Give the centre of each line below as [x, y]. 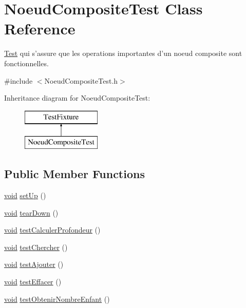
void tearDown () [31, 212]
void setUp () [25, 195]
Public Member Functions [74, 174]
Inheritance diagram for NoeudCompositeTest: [77, 98]
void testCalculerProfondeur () [52, 230]
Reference [40, 28]
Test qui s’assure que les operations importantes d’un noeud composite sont [123, 53]
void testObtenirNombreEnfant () [57, 299]
